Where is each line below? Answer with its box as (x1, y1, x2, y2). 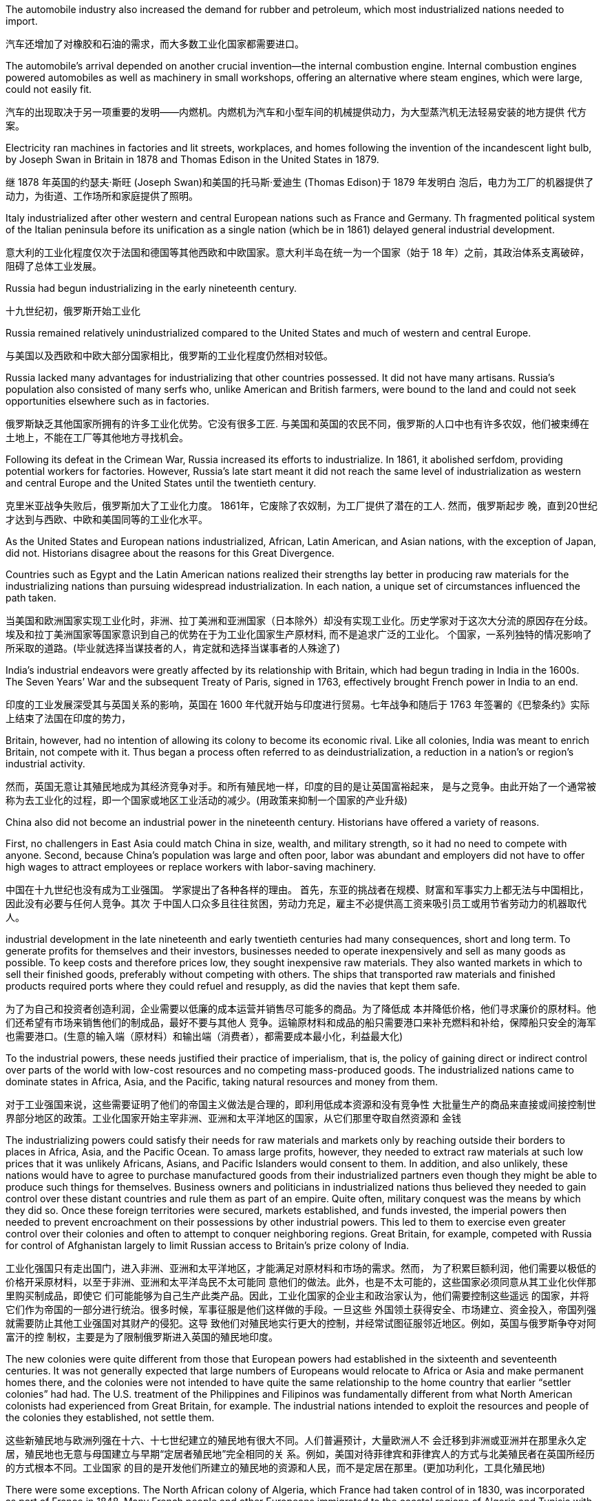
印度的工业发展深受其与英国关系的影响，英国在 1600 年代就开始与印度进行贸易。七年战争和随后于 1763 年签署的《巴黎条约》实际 (6, 699, 590, 710)
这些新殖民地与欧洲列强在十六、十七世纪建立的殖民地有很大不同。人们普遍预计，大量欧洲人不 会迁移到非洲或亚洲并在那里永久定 (6, 1434, 586, 1446)
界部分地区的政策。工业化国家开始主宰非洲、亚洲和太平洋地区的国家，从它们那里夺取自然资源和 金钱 (6, 1112, 461, 1124)
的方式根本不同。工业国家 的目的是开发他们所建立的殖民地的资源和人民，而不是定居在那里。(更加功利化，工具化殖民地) (6, 1462, 546, 1473)
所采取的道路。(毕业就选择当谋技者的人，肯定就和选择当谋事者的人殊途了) (6, 642, 341, 654)
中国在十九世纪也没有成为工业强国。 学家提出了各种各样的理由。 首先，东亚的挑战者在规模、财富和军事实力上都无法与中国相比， (6, 884, 589, 895)
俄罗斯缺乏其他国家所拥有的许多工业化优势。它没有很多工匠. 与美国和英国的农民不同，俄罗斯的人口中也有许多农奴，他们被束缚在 (6, 418, 589, 429)
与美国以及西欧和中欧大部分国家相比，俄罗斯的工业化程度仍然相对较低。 (6, 350, 333, 361)
